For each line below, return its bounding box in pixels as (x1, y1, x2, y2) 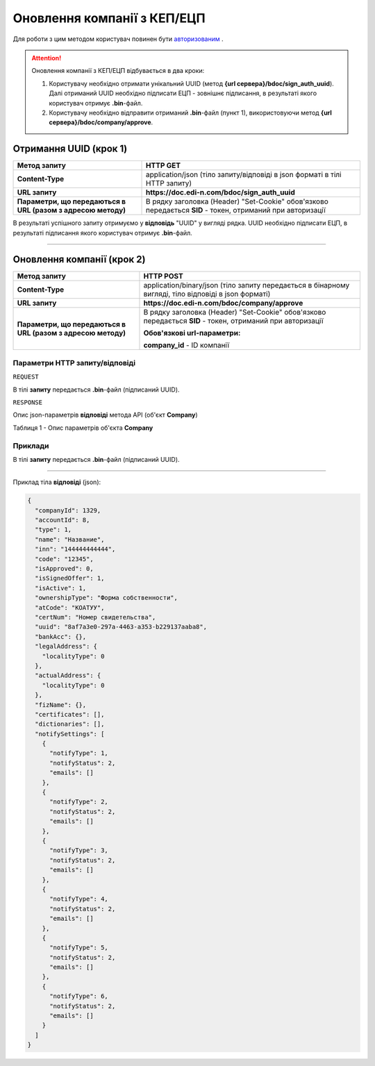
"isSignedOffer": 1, (35, 574, 105, 583)
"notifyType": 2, (49, 798, 109, 806)
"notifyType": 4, (49, 895, 109, 903)
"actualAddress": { (35, 672, 101, 680)
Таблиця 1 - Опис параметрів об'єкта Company (12, 424, 153, 432)
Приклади (12, 441, 49, 451)
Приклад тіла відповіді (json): (12, 478, 101, 486)
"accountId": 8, (35, 516, 90, 524)
